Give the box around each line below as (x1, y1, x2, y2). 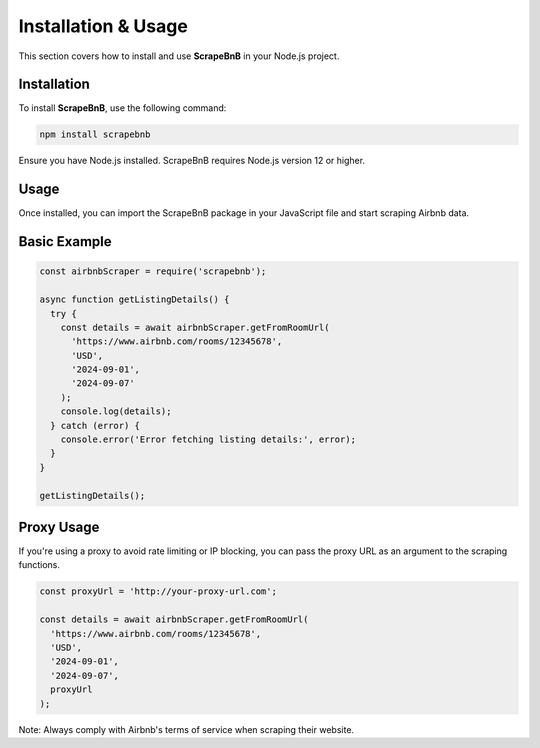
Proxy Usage (18, 518, 100, 535)
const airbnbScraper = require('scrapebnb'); (39, 266, 267, 277)
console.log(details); (60, 406, 172, 417)
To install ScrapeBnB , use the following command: (18, 102, 227, 114)
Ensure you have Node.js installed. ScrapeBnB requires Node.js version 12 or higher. (18, 155, 365, 167)
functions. (18, 559, 60, 571)
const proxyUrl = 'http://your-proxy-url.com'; (39, 586, 277, 597)
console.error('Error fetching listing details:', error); (60, 434, 357, 445)
